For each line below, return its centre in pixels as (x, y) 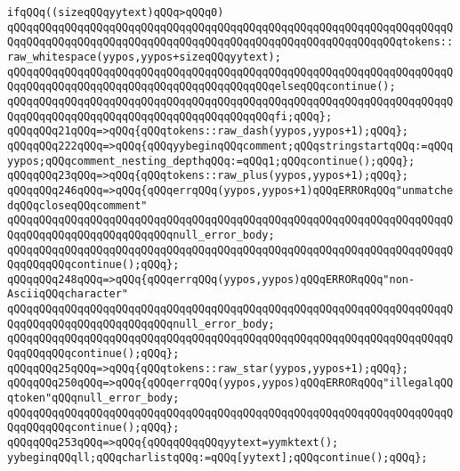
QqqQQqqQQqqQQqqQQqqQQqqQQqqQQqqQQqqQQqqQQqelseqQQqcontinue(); (202, 87)
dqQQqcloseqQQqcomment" (77, 205)
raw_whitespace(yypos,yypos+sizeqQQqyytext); (144, 57)
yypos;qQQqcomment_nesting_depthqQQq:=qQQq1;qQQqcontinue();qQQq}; (211, 161)
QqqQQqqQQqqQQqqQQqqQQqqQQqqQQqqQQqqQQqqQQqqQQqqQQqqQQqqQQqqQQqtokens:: (230, 42)
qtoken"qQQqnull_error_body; (93, 398)
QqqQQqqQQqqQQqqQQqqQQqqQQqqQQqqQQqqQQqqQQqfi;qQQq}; (170, 116)
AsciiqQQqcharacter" (68, 294)
